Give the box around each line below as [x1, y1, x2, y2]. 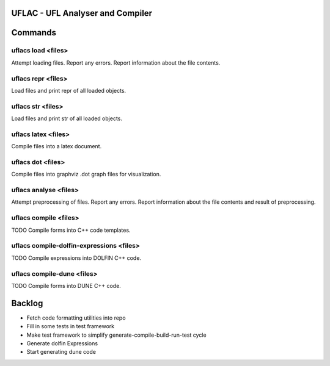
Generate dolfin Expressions [26, 339, 98, 347]
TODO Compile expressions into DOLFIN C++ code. [11, 254, 142, 262]
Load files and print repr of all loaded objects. [11, 87, 127, 94]
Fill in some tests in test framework [26, 323, 115, 330]
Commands [11, 27, 57, 38]
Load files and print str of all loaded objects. [11, 115, 122, 122]
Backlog [11, 298, 43, 308]
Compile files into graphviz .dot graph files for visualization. [11, 171, 161, 178]
